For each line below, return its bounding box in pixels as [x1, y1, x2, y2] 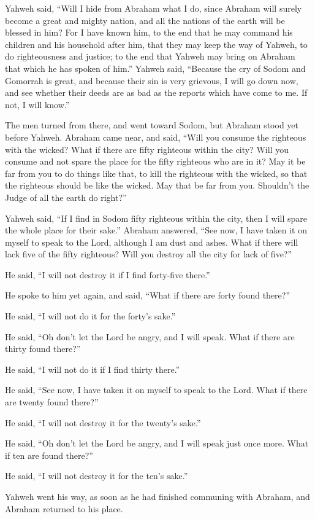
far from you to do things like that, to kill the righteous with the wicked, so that [5, 166, 308, 179]
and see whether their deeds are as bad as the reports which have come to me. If [5, 86, 308, 99]
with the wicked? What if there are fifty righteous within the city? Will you [5, 142, 289, 155]
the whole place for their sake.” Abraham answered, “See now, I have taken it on [5, 224, 307, 236]
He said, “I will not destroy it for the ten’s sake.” [5, 469, 188, 482]
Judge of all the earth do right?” [5, 190, 127, 203]
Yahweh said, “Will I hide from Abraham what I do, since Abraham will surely [5, 2, 302, 14]
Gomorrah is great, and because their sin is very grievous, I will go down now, [5, 74, 298, 87]
